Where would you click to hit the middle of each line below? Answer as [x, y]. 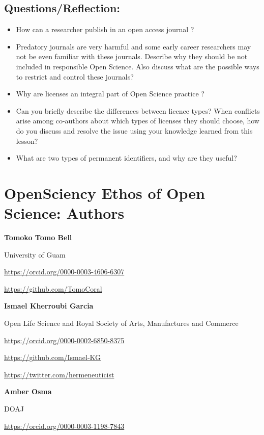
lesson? [27, 140]
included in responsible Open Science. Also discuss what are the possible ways [138, 66]
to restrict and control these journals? [75, 76]
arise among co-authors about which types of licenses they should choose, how [138, 121]
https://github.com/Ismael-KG [53, 357]
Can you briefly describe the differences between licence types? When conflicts [138, 110]
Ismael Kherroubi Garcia [49, 306]
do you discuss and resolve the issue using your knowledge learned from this [134, 130]
